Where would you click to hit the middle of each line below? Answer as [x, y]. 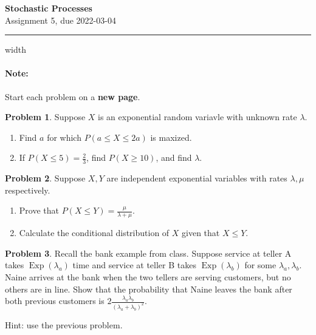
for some [260, 265]
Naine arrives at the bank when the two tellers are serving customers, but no [148, 276]
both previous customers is [55, 301]
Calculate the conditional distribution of [94, 233]
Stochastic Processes [49, 8]
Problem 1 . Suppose [45, 117]
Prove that [39, 210]
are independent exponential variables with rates [197, 178]
